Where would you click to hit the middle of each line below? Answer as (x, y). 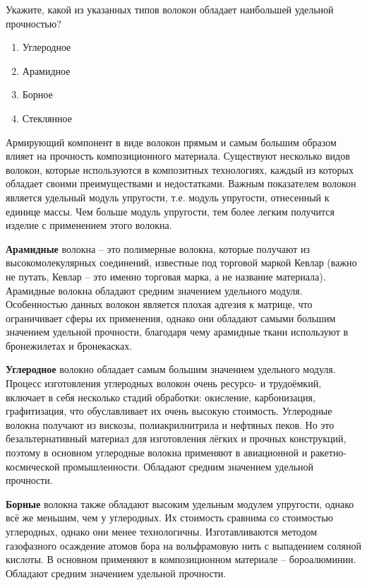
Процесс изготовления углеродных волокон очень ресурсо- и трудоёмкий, (164, 383)
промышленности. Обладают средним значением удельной (188, 466)
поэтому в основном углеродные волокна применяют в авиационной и (157, 453)
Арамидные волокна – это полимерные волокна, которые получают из (158, 248)
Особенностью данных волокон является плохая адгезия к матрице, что (159, 304)
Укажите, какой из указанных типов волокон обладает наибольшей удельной (170, 9)
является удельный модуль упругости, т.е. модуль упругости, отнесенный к (168, 197)
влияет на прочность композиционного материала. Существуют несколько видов (178, 156)
